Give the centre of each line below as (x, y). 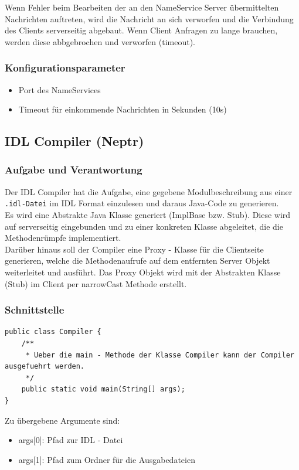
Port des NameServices (60, 89)
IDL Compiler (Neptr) (74, 141)
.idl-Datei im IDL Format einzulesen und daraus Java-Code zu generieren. (142, 203)
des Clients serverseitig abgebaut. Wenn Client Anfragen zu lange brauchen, (141, 30)
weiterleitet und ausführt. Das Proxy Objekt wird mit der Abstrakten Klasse (143, 272)
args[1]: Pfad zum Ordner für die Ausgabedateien (107, 459)
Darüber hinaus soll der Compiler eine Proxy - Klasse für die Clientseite (134, 249)
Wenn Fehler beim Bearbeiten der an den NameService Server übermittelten (142, 7)
